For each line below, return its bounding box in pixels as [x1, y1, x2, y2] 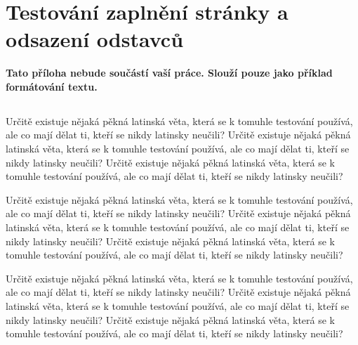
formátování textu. [6, 79, 98, 93]
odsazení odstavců [6, 25, 184, 53]
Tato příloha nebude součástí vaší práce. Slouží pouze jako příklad [6, 65, 333, 80]
